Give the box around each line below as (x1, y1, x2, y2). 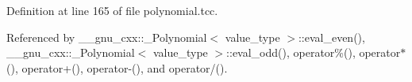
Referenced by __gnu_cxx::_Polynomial (6, 28, 207, 45)
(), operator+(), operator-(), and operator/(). (6, 59, 228, 76)
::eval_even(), (298, 28, 365, 45)
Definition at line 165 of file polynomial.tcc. (6, 2, 218, 18)
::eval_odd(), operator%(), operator (226, 44, 401, 61)
